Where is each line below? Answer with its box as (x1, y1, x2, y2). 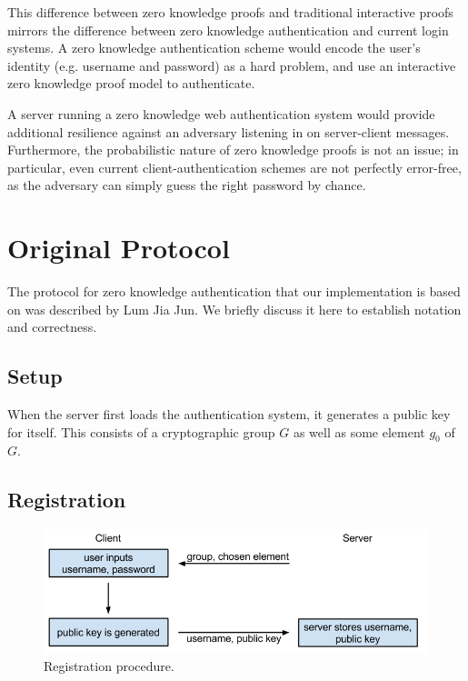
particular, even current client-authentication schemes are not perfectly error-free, (7, 157, 462, 176)
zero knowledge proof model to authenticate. (7, 74, 255, 93)
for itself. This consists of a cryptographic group (7, 422, 275, 441)
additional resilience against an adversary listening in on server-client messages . (7, 122, 450, 141)
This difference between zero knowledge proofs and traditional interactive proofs (7, 3, 453, 21)
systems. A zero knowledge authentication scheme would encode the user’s (7, 38, 421, 57)
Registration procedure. (44, 656, 174, 676)
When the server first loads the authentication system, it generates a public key (7, 405, 451, 424)
